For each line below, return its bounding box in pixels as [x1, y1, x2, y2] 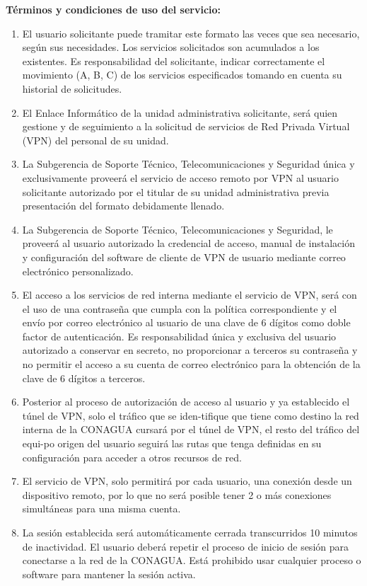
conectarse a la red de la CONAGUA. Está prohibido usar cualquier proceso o [22, 553, 361, 568]
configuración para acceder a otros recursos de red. [22, 449, 242, 464]
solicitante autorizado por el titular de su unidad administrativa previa [22, 184, 330, 199]
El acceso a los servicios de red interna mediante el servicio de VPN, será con [22, 287, 357, 302]
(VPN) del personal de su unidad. [22, 132, 169, 147]
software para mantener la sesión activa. [22, 566, 196, 581]
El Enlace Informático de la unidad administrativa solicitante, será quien [22, 105, 338, 120]
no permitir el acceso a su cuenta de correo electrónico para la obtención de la [22, 357, 361, 372]
